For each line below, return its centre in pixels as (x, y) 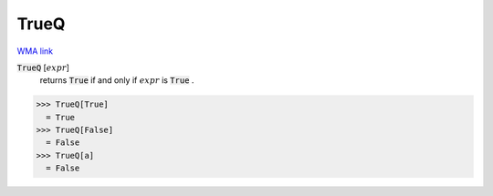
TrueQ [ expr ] (43, 67)
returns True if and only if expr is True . (117, 80)
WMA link (35, 51)
